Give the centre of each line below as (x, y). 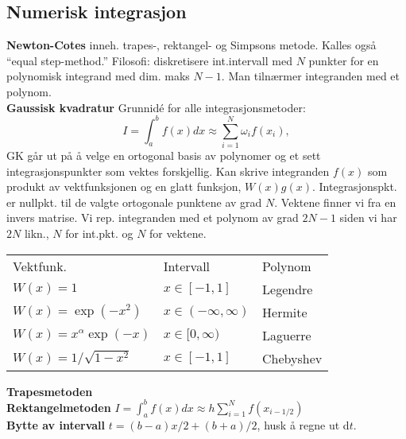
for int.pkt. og (99, 233)
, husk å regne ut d (303, 425)
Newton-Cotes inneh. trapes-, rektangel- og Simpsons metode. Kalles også (191, 45)
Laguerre (287, 335)
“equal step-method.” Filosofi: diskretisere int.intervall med (149, 60)
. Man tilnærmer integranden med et (310, 76)
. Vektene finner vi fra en (335, 202)
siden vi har (368, 218)
